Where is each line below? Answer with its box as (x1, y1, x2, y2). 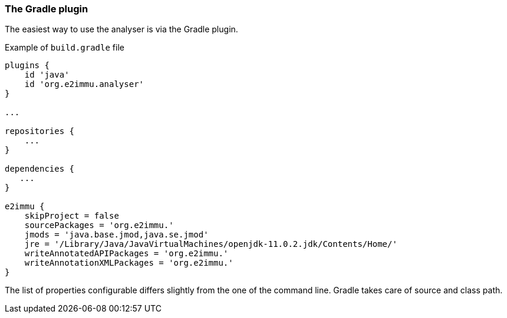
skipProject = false (24, 211, 119, 221)
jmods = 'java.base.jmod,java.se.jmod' (24, 230, 209, 240)
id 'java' (24, 70, 70, 80)
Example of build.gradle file (5, 42, 124, 53)
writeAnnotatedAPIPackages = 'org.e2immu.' (24, 249, 229, 259)
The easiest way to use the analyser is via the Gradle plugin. (5, 24, 238, 35)
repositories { (5, 126, 75, 136)
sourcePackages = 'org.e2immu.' (24, 220, 174, 230)
